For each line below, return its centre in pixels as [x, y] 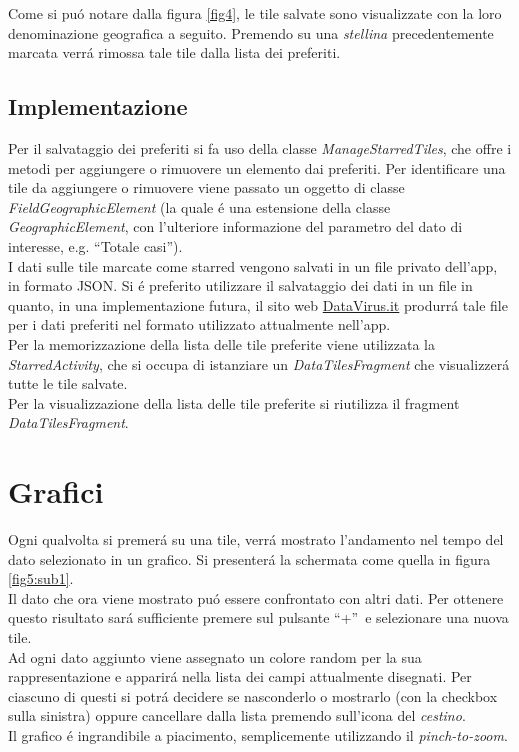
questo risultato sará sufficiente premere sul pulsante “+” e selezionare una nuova [258, 617]
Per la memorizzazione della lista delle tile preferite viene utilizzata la [221, 343]
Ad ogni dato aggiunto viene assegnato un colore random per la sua [215, 656]
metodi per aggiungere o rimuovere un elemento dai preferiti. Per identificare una [257, 167]
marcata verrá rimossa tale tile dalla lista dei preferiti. [174, 52]
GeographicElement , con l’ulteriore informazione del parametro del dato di [235, 226]
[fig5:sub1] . [41, 578]
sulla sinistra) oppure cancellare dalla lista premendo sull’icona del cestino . [237, 715]
